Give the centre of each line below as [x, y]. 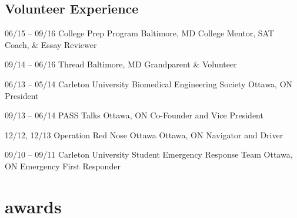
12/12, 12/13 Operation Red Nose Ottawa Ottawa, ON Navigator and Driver [144, 134]
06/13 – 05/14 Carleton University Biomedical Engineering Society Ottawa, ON [149, 84]
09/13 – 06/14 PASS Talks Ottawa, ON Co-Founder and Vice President [134, 115]
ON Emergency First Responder [63, 166]
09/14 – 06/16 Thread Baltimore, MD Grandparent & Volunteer [121, 64]
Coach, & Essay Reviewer [51, 44]
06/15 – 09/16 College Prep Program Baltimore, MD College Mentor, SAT [139, 33]
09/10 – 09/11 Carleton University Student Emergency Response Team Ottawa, [149, 154]
